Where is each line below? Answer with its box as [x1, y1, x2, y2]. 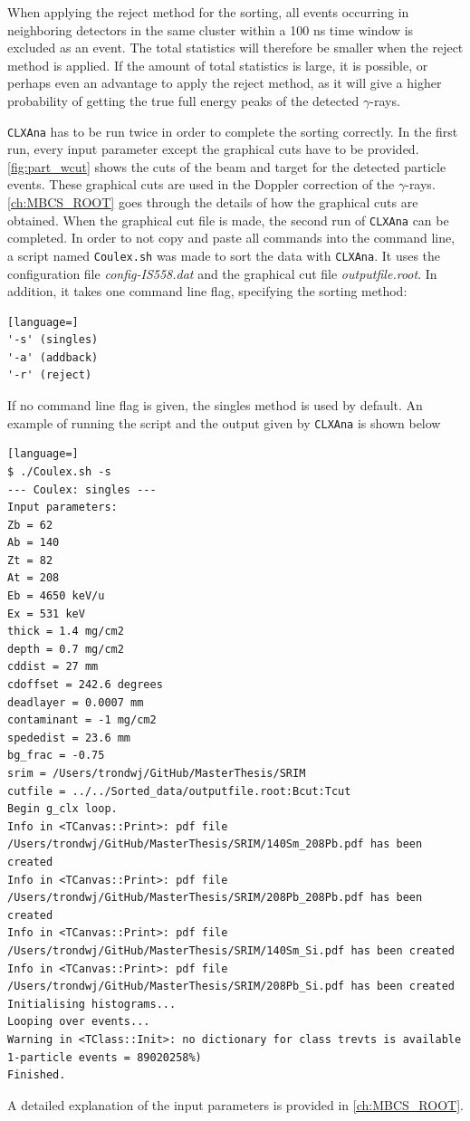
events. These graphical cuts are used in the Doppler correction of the [7, 175, 395, 194]
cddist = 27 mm [7, 660, 99, 674]
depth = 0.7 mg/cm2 [7, 642, 124, 656]
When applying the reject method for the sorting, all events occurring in [7, 3, 409, 21]
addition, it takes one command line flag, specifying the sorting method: [7, 282, 408, 301]
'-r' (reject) [7, 369, 92, 382]
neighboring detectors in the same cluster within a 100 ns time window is [7, 20, 414, 39]
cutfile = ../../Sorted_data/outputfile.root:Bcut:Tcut [7, 784, 351, 798]
